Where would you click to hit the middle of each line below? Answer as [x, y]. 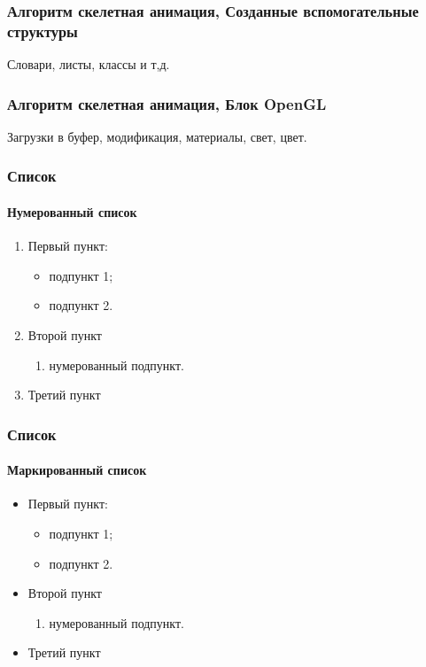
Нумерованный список [72, 211]
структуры [43, 31]
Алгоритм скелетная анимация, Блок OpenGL [167, 103]
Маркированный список [77, 470]
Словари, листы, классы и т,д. [89, 64]
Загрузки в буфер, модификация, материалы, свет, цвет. [157, 136]
